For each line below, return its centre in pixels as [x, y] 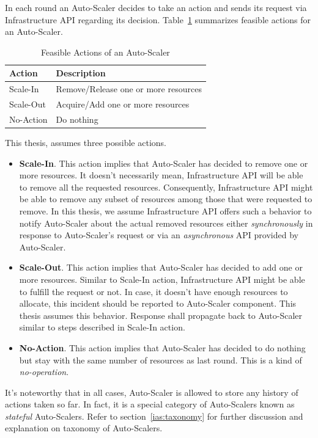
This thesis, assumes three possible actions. [86, 142]
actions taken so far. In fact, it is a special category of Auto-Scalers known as [150, 404]
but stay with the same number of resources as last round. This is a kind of [161, 360]
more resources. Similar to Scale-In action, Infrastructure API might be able [162, 279]
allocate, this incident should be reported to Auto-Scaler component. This [158, 303]
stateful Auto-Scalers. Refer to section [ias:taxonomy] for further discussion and [154, 416]
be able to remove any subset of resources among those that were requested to [166, 199]
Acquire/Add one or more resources [123, 104]
